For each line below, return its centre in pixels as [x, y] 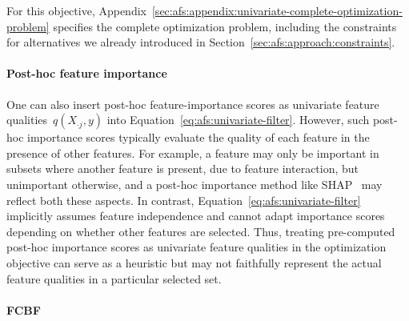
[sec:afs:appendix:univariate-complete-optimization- [277, 10]
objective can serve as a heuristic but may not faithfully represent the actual [194, 262]
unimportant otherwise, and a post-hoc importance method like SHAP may [194, 184]
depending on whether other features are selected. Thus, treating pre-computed [201, 231]
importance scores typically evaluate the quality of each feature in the [198, 137]
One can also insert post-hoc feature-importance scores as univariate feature [193, 104]
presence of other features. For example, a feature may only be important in [193, 152]
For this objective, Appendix [76, 10]
